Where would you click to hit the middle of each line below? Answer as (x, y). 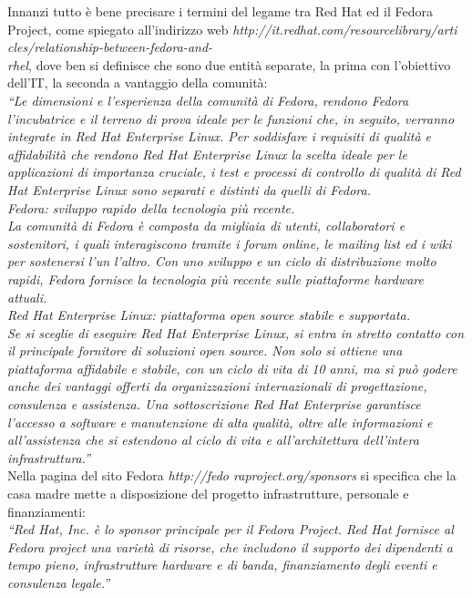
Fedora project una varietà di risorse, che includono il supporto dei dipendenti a (231, 546)
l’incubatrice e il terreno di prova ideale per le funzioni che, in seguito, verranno (231, 118)
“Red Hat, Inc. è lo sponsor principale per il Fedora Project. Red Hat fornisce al (231, 529)
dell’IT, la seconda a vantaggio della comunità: (138, 82)
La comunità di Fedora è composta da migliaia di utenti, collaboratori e (206, 226)
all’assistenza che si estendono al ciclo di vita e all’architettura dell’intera (213, 440)
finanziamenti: (46, 511)
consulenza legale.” (59, 583)
